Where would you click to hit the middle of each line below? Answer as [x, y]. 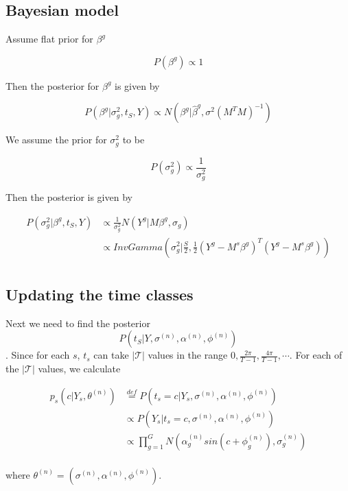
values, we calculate [79, 369]
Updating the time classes [100, 294]
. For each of [316, 355]
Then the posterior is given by [69, 196]
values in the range [188, 355]
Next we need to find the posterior [78, 323]
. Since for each [38, 355]
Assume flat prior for [49, 39]
